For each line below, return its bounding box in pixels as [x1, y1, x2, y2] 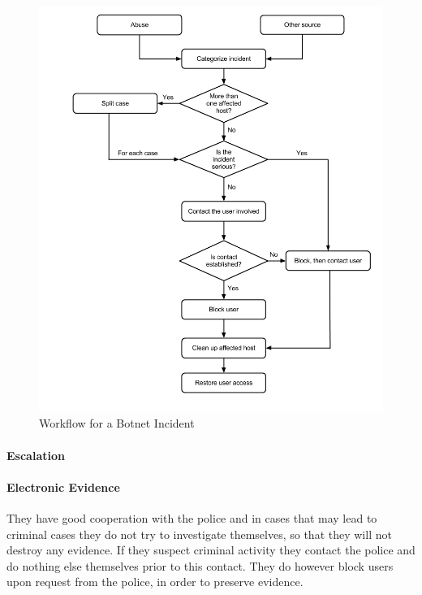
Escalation [6, 446, 65, 463]
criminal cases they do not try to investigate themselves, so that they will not [6, 525, 392, 542]
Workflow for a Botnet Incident [39, 415, 195, 432]
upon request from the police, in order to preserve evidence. [6, 573, 304, 590]
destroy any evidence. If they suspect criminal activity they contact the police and [6, 541, 416, 558]
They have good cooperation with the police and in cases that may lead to [6, 509, 377, 526]
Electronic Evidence [6, 478, 120, 495]
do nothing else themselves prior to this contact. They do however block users [6, 557, 394, 574]
